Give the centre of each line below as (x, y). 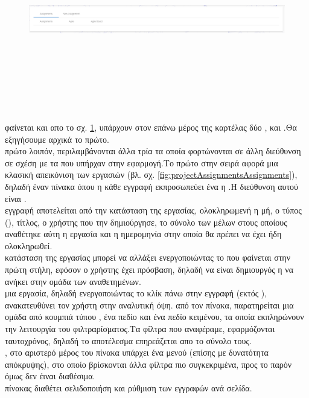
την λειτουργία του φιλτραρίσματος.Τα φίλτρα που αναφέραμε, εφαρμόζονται (140, 329)
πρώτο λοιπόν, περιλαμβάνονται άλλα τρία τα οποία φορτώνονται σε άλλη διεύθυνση (153, 151)
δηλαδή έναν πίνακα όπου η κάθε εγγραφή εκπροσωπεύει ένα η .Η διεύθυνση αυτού (152, 186)
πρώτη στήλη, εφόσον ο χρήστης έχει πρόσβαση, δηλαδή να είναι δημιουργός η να (149, 269)
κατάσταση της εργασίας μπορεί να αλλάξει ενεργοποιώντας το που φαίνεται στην (148, 257)
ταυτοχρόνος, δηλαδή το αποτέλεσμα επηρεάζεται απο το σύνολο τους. (128, 340)
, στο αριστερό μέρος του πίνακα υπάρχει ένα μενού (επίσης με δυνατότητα (137, 352)
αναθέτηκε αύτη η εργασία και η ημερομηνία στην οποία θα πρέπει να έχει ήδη (143, 234)
